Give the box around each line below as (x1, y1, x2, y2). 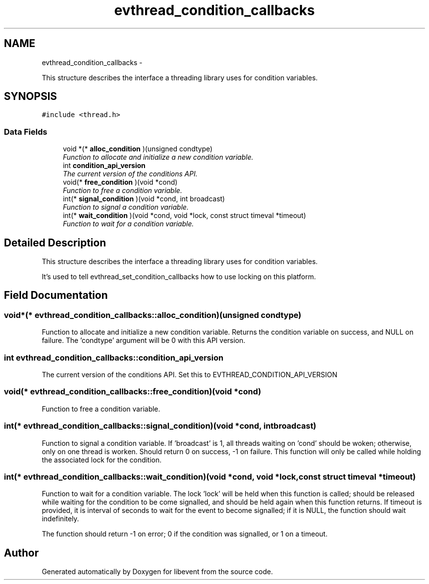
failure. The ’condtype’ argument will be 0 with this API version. (42, 336, 245, 345)
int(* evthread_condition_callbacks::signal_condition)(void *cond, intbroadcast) (4, 421, 316, 431)
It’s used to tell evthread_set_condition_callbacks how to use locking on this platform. (42, 272, 316, 281)
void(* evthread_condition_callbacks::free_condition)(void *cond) (4, 387, 262, 397)
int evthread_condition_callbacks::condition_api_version (4, 352, 224, 363)
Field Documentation (4, 289, 108, 302)
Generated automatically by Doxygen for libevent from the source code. (42, 567, 273, 576)
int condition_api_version (63, 161, 146, 170)
